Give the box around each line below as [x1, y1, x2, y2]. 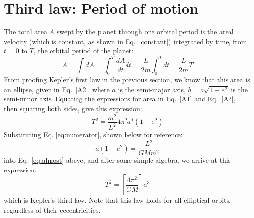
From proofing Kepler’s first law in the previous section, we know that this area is [4, 74, 250, 85]
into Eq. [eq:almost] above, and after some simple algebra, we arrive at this [4, 155, 231, 165]
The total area [4, 26, 47, 37]
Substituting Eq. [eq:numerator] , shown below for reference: [4, 129, 183, 140]
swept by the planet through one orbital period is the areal [56, 26, 234, 37]
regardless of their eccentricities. [4, 205, 101, 215]
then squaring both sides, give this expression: [4, 103, 142, 113]
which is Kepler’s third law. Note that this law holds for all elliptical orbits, [4, 195, 231, 205]
